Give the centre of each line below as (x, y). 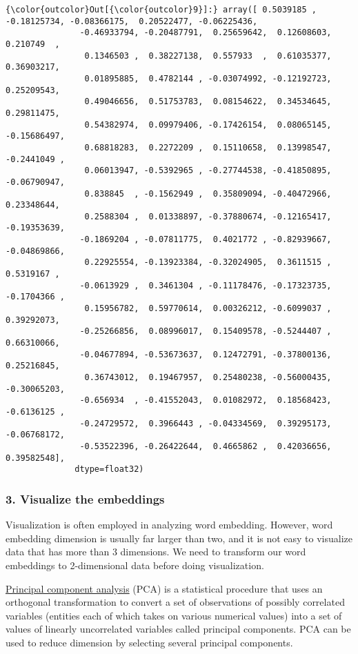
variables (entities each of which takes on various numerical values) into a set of (174, 615)
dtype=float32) (109, 469)
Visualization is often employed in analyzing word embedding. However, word (169, 525)
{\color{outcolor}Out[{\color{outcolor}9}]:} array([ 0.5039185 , (161, 10)
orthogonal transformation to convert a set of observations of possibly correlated (175, 602)
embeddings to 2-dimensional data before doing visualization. (135, 565)
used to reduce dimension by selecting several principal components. (149, 642)
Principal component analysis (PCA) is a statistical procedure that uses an (164, 588)
